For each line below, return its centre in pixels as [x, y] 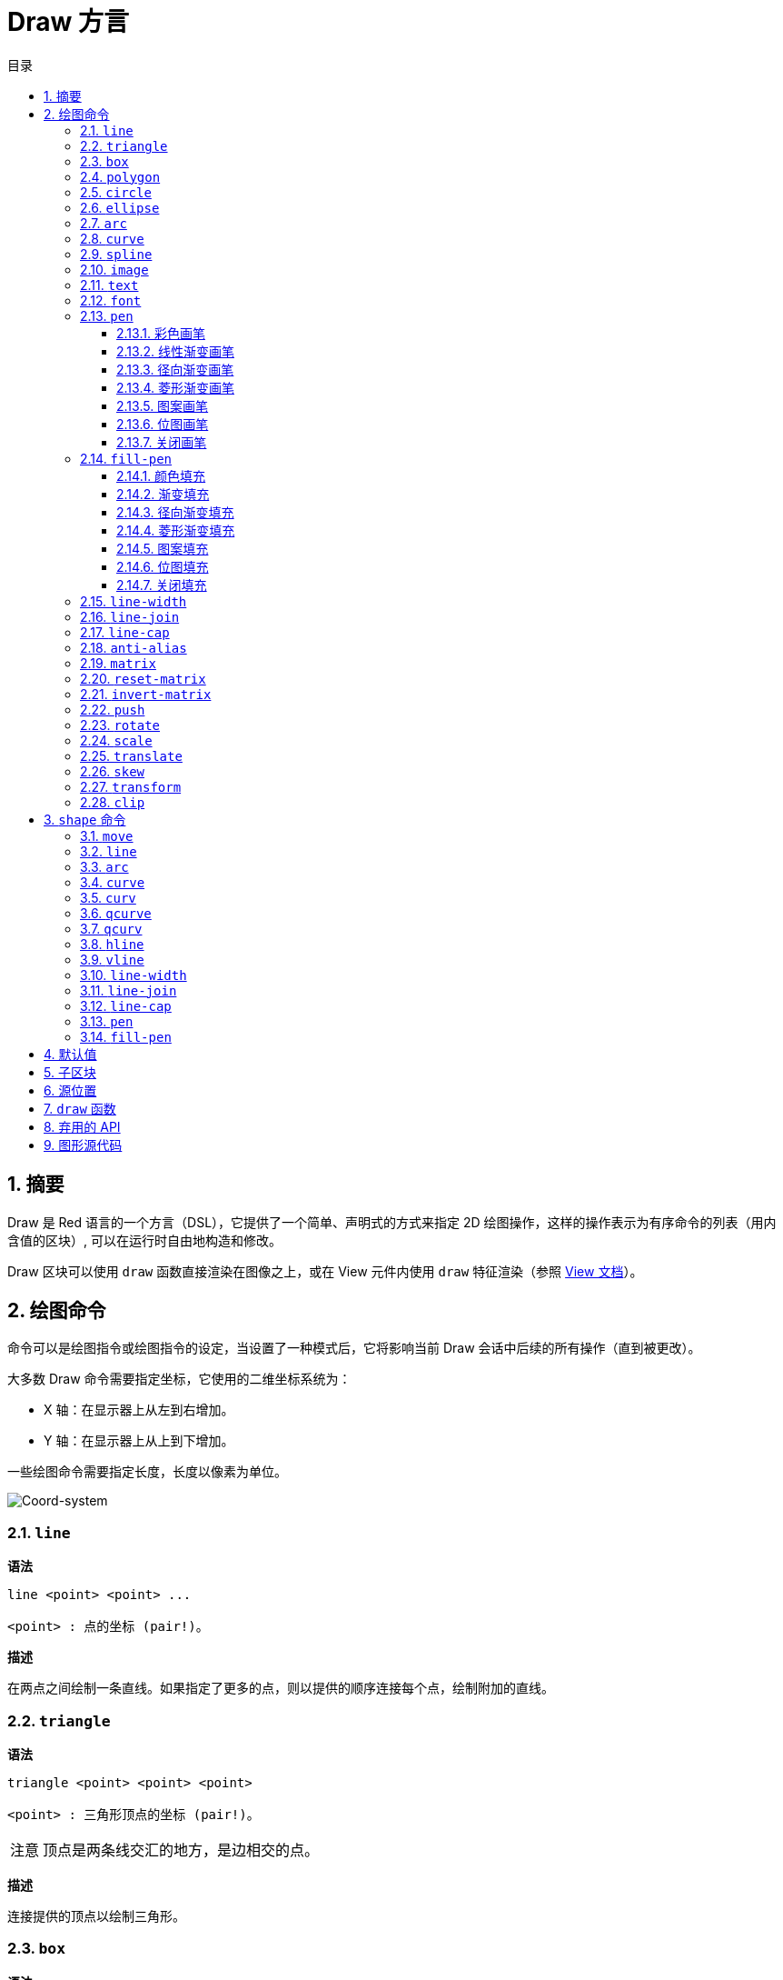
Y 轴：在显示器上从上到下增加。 [139, 1441]
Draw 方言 [68, 22]
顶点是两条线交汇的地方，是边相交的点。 [181, 1850]
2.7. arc [104, 223]
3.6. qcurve [116, 913]
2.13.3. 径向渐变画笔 [175, 369]
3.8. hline [112, 944]
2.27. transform [131, 786]
